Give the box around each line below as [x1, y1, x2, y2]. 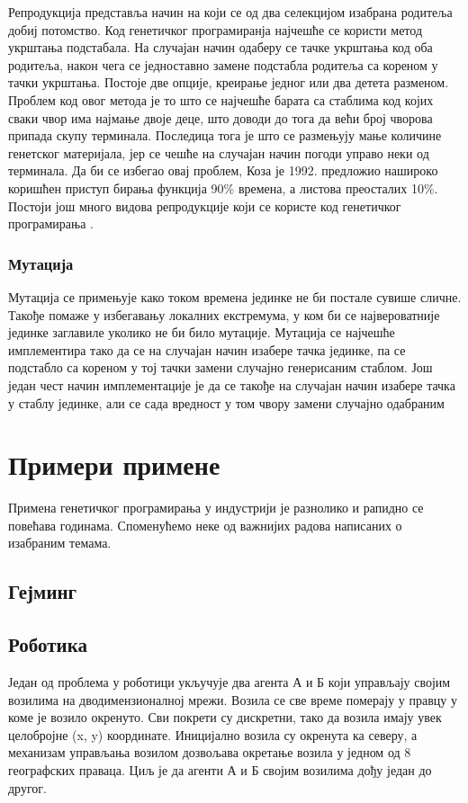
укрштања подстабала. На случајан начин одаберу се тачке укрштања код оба [8, 38, 433, 57]
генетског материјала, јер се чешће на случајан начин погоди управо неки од [8, 143, 429, 162]
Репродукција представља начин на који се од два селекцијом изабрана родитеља [8, 3, 453, 21]
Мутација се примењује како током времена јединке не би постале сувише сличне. [8, 287, 462, 306]
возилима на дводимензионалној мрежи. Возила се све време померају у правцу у [8, 690, 457, 709]
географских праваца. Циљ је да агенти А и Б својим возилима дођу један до [8, 760, 432, 779]
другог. [8, 778, 47, 797]
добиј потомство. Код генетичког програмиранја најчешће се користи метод [8, 20, 423, 39]
